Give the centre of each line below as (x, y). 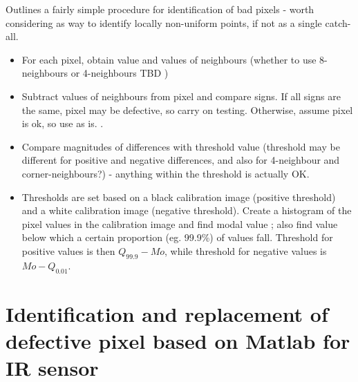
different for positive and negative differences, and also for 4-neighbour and (181, 160)
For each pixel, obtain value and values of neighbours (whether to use (169, 59)
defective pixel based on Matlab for (178, 340)
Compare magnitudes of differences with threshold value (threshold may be (181, 146)
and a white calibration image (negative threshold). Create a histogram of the (187, 210)
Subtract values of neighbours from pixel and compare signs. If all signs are (181, 96)
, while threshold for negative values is (246, 250)
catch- (338, 22)
